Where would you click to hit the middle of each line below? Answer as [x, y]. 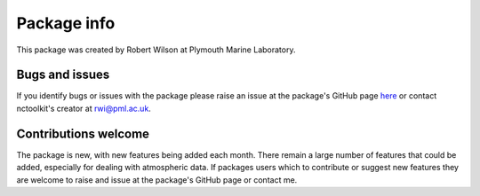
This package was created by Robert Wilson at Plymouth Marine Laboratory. [156, 50]
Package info [66, 23]
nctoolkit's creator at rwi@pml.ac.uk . [84, 108]
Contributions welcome [83, 133]
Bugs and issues [63, 75]
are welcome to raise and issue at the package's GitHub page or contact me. [157, 180]
